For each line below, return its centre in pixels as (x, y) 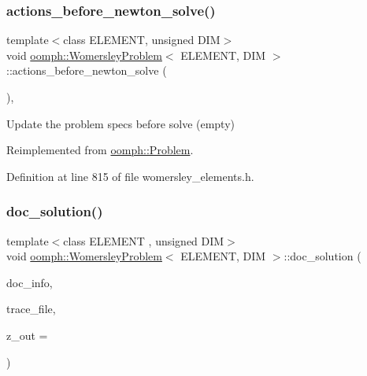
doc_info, (30, 282)
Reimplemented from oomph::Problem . (100, 150)
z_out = (27, 335)
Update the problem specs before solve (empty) (121, 123)
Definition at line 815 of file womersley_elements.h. (130, 176)
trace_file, (31, 309)
